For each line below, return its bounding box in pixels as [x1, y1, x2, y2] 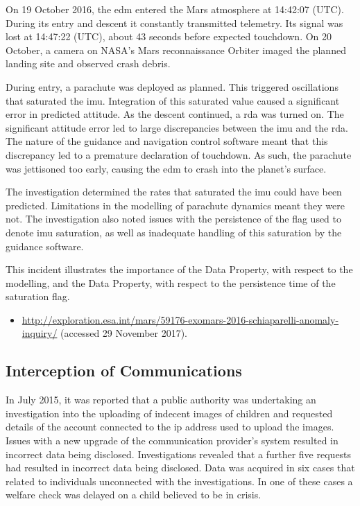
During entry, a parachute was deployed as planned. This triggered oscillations [6, 79, 338, 94]
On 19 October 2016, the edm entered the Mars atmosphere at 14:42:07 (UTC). [6, 2, 344, 16]
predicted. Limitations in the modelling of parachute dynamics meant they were [6, 198, 345, 212]
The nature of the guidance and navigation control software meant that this [6, 134, 328, 148]
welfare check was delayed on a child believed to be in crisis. [6, 487, 262, 502]
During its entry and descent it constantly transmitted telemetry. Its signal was [6, 15, 343, 30]
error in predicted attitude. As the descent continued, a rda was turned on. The [6, 107, 344, 121]
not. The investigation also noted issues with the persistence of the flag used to [6, 211, 342, 226]
